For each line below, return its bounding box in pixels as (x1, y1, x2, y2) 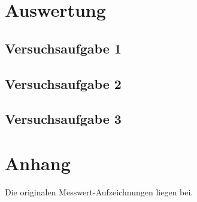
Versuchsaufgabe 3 (5, 109, 122, 128)
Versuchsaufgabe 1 (5, 38, 122, 57)
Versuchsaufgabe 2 (5, 74, 122, 93)
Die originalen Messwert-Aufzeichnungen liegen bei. (5, 185, 193, 198)
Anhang (5, 150, 71, 175)
